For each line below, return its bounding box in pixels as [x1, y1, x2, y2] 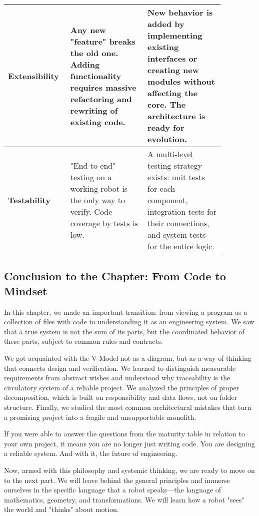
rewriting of [70, 104, 118, 116]
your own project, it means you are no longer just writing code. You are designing [4, 438, 255, 448]
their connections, [147, 217, 209, 229]
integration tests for [147, 206, 217, 217]
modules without [147, 76, 215, 87]
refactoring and [70, 93, 132, 105]
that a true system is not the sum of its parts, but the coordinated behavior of [4, 326, 244, 336]
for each [147, 183, 175, 194]
